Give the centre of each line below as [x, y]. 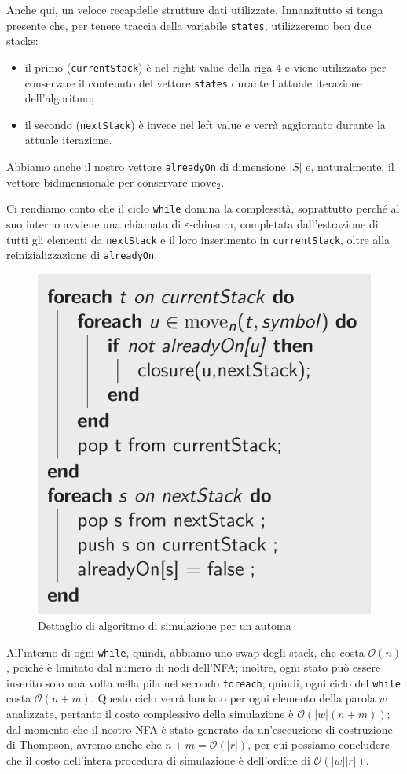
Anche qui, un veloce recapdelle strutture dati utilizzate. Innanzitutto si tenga [195, 9]
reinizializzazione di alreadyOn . [82, 255]
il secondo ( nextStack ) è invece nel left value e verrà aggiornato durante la [205, 124]
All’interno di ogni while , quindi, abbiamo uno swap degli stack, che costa [185, 652]
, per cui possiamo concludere [319, 744]
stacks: [22, 41]
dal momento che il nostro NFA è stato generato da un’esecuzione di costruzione [200, 729]
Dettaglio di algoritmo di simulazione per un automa [165, 625]
